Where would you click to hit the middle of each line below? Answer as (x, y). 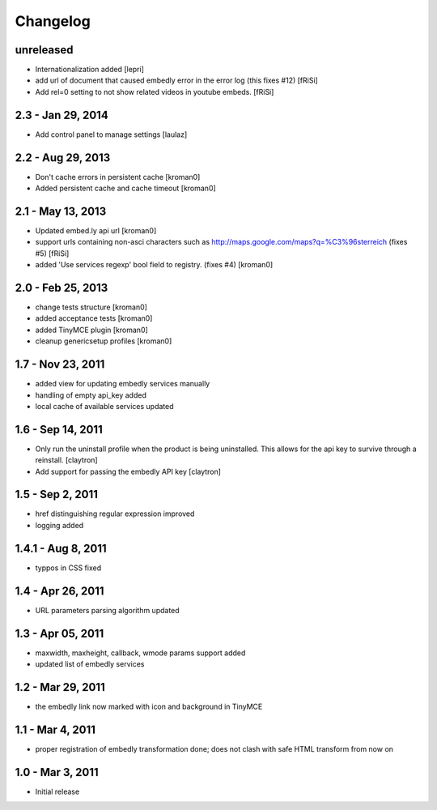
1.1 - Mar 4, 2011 (55, 729)
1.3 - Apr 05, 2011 (59, 633)
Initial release (57, 791)
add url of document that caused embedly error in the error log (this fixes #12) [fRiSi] (177, 80)
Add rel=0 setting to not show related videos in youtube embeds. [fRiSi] (155, 92)
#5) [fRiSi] (52, 253)
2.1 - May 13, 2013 (61, 211)
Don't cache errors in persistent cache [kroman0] (118, 177)
